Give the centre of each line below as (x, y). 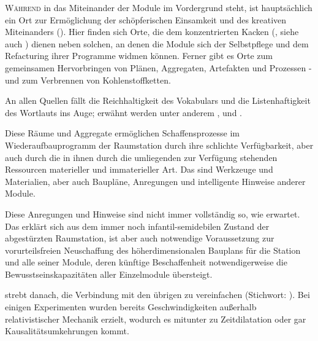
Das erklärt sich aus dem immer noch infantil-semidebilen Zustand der (137, 226)
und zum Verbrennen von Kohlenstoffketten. (88, 80)
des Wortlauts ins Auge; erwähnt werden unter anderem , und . (123, 112)
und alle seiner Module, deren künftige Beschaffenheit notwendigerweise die (146, 262)
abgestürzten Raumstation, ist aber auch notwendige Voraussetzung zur (140, 238)
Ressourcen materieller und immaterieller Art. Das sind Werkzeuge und (139, 169)
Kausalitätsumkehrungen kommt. (67, 331)
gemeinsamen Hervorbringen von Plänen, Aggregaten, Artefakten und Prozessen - (158, 67)
